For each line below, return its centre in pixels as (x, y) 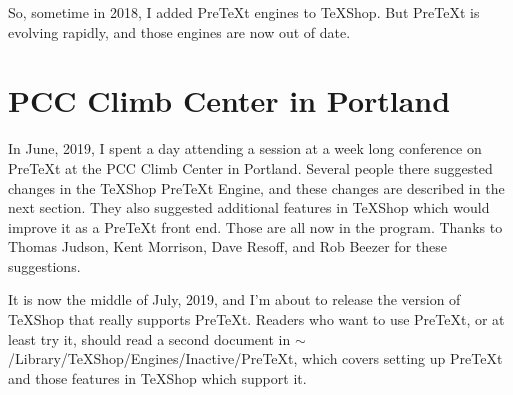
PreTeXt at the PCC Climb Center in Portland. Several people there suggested (250, 167)
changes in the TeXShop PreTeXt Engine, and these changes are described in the (256, 187)
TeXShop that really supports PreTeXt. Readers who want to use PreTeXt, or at (256, 319)
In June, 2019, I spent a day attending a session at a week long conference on (245, 148)
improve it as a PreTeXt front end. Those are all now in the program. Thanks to (255, 226)
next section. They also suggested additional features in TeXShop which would (249, 207)
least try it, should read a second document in (149, 338)
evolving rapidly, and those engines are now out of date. (179, 31)
